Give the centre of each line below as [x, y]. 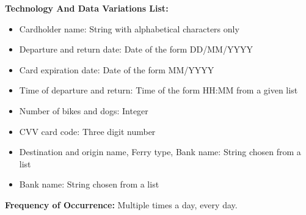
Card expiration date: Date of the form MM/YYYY [117, 69]
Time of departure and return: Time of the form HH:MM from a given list [158, 90]
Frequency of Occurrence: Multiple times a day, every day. [121, 204]
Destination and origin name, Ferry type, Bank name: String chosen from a [160, 152]
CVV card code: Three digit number [87, 131]
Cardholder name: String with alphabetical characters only [129, 28]
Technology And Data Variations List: [87, 8]
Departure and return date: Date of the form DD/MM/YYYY [136, 49]
